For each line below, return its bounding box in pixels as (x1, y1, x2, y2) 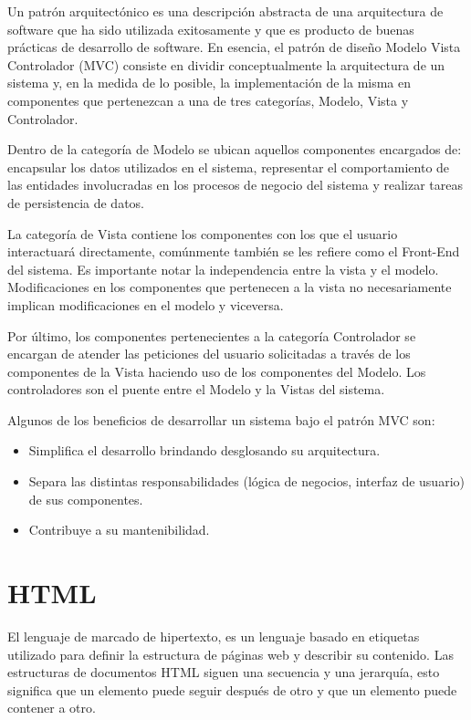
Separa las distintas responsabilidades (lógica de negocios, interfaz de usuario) (28, 472, 465, 491)
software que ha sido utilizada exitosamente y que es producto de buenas (7, 19, 414, 38)
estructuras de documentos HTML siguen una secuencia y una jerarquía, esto (7, 663, 440, 682)
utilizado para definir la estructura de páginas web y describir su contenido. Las (7, 644, 454, 663)
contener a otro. (7, 698, 96, 717)
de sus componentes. (28, 489, 143, 508)
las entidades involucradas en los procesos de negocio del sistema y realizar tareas (7, 175, 463, 194)
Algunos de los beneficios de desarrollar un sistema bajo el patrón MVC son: (7, 410, 435, 429)
